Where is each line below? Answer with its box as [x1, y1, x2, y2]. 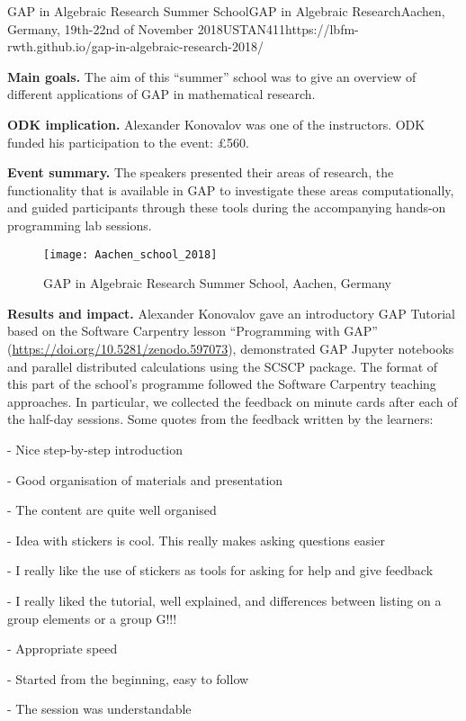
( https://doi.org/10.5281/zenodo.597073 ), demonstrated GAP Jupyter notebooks [7, 338, 454, 357]
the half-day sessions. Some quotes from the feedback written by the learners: [7, 410, 434, 428]
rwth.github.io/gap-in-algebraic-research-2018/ [7, 37, 264, 56]
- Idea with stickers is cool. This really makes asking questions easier [7, 530, 385, 549]
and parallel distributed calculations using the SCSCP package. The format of [7, 356, 438, 375]
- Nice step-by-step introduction [7, 439, 184, 458]
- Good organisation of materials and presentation [7, 470, 283, 489]
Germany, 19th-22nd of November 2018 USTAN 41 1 [7, 19, 285, 38]
